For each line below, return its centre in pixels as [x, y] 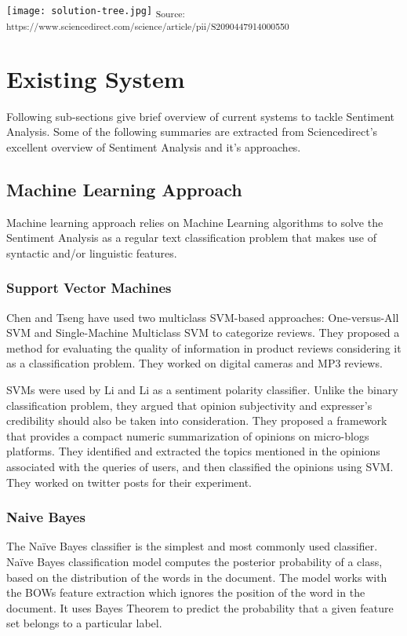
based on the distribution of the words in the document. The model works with [197, 577]
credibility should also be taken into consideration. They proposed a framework [197, 420]
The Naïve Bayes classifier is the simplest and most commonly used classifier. [192, 546]
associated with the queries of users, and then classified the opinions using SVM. [200, 466]
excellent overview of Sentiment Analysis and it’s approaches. [154, 146]
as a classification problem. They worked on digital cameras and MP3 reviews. [194, 363]
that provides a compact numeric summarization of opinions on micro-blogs [188, 435]
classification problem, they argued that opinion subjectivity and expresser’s [189, 405]
